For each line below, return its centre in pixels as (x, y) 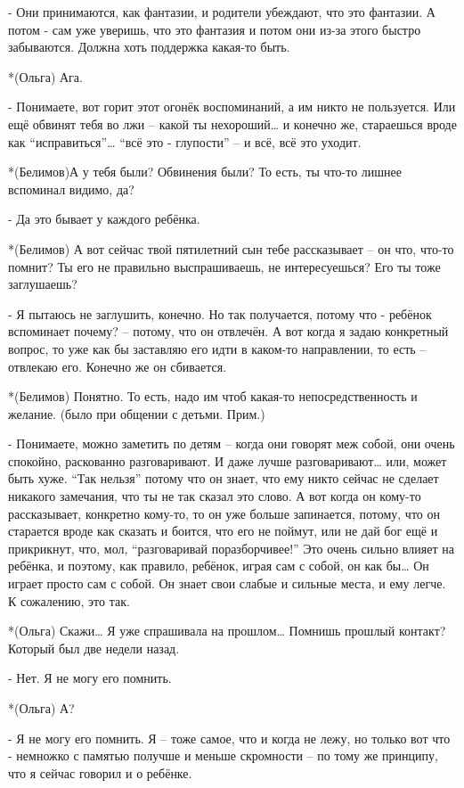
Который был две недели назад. (94, 648)
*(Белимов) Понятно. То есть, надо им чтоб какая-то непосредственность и (213, 396)
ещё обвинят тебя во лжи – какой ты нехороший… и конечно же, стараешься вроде (232, 123)
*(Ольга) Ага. (45, 76)
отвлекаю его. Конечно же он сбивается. (118, 366)
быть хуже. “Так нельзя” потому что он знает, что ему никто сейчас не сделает (224, 478)
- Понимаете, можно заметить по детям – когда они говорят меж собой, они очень (232, 443)
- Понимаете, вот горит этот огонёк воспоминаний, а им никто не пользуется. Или (232, 107)
